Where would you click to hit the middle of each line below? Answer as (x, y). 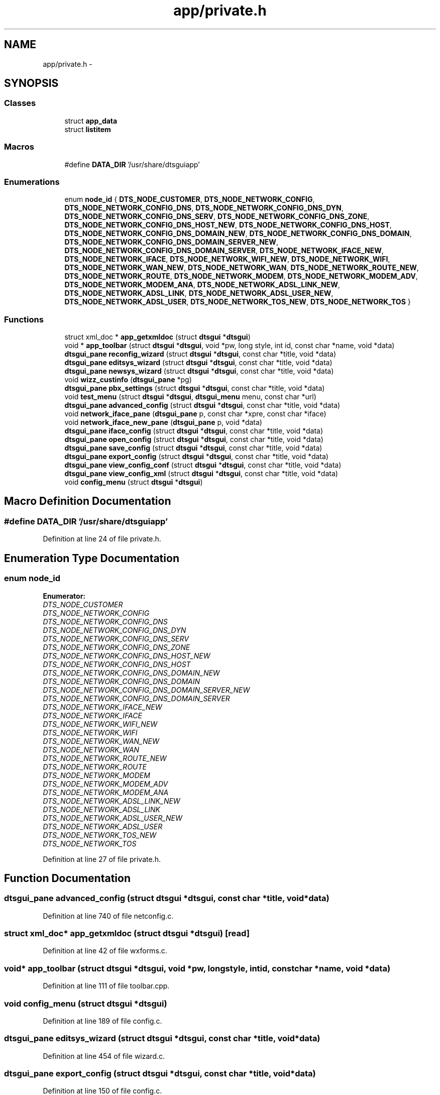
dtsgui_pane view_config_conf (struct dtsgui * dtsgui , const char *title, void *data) (203, 465)
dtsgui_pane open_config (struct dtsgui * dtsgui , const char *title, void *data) (194, 440)
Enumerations (32, 182)
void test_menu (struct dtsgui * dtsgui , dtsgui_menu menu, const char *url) (190, 397)
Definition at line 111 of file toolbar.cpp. (106, 986)
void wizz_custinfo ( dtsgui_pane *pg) (128, 380)
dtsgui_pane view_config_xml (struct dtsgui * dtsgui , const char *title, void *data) (201, 474)
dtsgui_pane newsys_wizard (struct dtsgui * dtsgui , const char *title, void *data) (199, 371)
